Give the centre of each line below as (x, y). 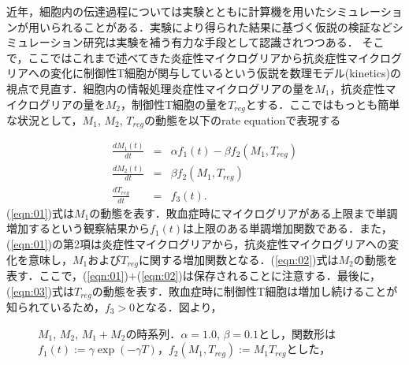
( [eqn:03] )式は (40, 291)
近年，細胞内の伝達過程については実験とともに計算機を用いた (166, 11)
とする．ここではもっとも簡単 (323, 104)
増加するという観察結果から (78, 228)
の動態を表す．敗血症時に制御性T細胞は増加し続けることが (245, 291)
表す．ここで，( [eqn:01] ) (67, 275)
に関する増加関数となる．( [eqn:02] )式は (238, 259)
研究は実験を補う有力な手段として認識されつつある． (221, 42)
